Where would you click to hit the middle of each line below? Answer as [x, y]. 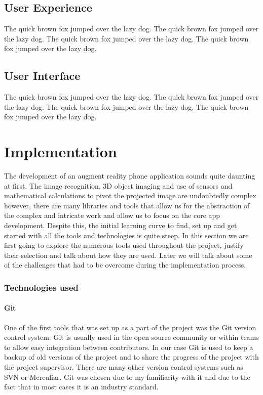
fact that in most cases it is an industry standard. [81, 387]
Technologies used [41, 287]
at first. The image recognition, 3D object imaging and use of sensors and [118, 185]
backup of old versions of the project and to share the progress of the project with [131, 357]
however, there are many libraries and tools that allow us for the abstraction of [127, 205]
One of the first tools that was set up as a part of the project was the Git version [130, 327]
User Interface [42, 76]
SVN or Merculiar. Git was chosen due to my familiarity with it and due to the [127, 377]
